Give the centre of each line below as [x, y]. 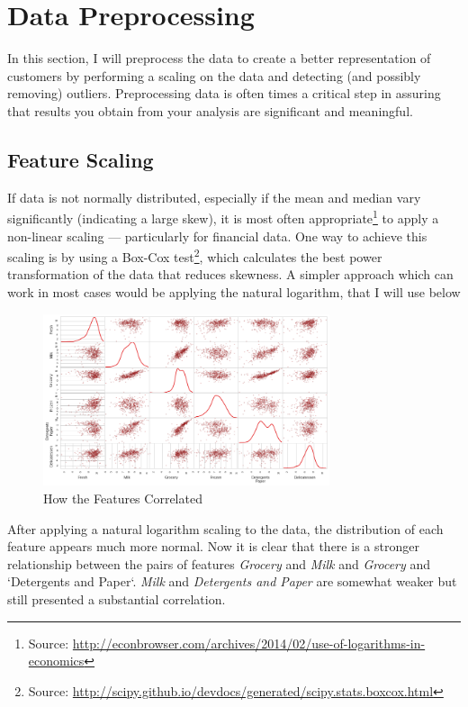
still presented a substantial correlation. [117, 599]
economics [56, 661]
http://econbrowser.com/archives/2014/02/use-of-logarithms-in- [249, 643]
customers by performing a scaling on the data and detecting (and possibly [214, 75]
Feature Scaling [81, 159]
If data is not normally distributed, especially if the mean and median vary [214, 197]
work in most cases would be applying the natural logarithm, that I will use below [234, 291]
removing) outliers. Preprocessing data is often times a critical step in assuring [224, 93]
